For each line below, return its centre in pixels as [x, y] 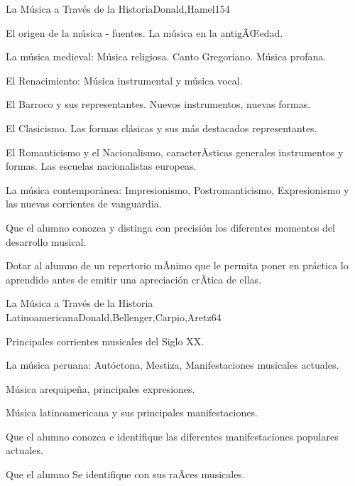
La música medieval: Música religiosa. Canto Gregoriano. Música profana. [166, 56]
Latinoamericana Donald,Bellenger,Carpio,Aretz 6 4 [114, 317]
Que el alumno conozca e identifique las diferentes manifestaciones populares [172, 436]
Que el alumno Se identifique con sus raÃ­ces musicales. [125, 474]
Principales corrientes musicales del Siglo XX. [105, 341]
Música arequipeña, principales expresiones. [100, 388]
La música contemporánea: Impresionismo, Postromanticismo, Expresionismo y [177, 189]
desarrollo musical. [46, 241]
